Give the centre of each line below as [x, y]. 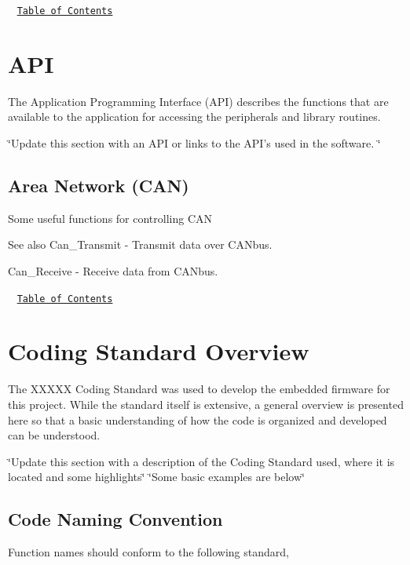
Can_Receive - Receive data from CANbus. [113, 270]
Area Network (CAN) [99, 185]
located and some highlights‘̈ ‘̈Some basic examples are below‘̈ [156, 477]
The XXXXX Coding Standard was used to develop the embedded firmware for [199, 389]
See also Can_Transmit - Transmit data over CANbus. [140, 244]
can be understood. [54, 435]
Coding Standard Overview [159, 351]
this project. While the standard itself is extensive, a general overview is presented [206, 404]
